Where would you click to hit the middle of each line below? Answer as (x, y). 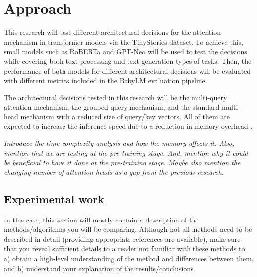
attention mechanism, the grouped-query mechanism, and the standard (112, 107)
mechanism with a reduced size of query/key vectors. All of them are (125, 116)
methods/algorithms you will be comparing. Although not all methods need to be (128, 229)
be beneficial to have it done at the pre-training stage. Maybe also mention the (122, 162)
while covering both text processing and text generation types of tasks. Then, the (128, 61)
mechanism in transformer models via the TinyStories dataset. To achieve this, (124, 41)
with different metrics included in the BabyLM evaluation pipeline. (106, 81)
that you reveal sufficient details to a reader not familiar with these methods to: (126, 249)
